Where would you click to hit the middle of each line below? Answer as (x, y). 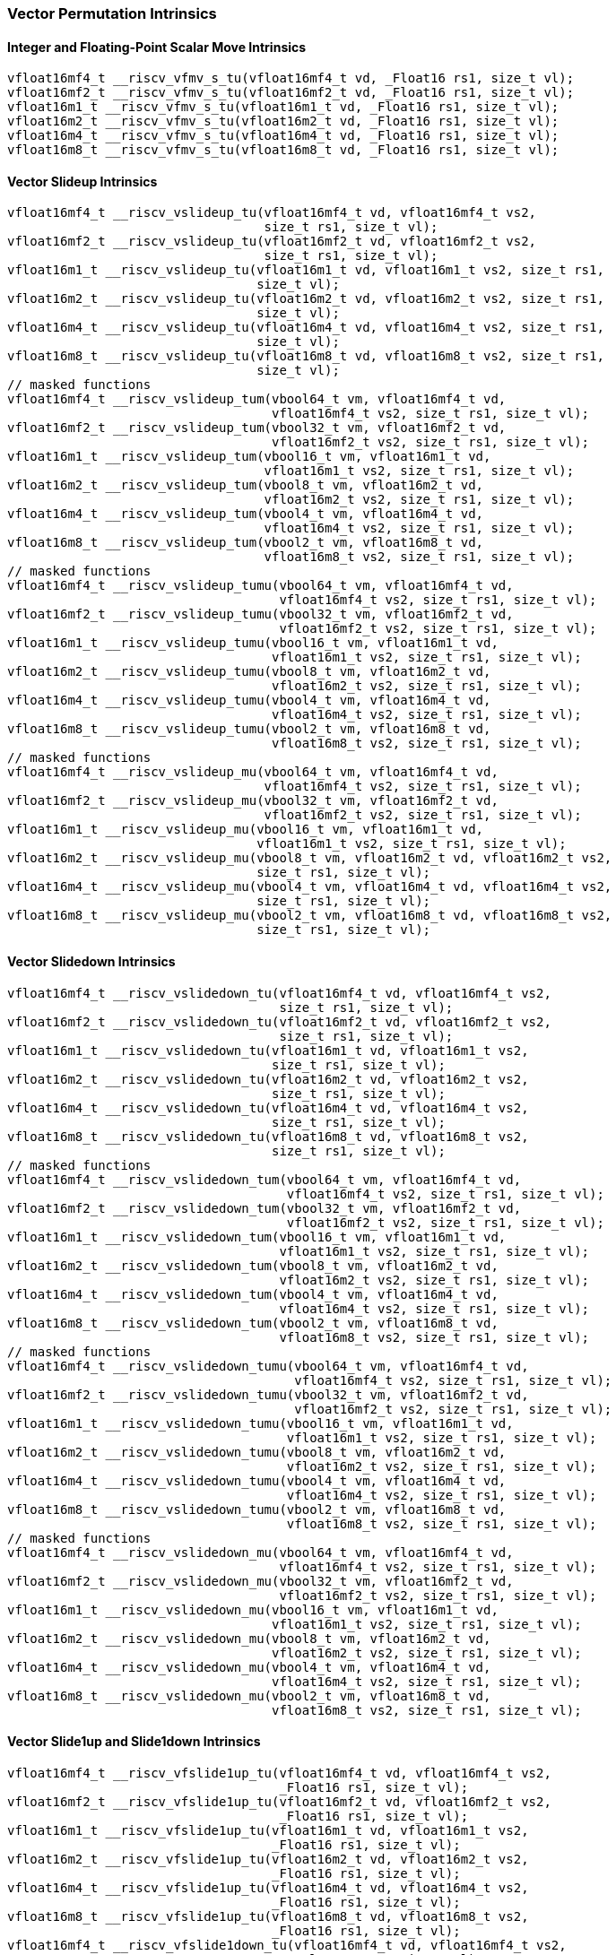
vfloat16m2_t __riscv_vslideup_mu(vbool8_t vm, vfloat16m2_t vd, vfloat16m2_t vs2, (310, 858)
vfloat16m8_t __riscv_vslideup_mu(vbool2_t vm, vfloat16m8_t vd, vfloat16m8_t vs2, (310, 916)
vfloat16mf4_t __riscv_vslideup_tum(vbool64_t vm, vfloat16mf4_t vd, (257, 399)
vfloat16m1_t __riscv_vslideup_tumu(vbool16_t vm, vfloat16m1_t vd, (253, 643)
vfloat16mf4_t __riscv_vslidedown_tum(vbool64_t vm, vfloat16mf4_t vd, (265, 1179)
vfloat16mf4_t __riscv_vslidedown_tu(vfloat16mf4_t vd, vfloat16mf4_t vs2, (279, 993)
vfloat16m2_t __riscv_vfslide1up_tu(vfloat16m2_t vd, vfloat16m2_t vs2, (268, 1859)
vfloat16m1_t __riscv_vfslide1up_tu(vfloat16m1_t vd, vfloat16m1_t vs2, (268, 1830)
